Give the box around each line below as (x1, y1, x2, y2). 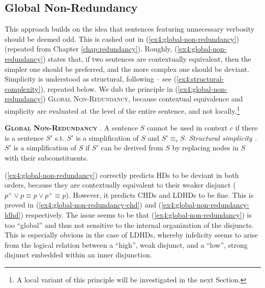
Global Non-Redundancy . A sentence (5, 122, 138, 133)
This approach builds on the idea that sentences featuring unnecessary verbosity (5, 23, 255, 34)
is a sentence (5, 132, 44, 143)
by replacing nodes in (172, 142, 239, 153)
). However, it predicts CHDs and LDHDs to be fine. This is (66, 189, 254, 200)
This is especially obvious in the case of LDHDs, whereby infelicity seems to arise (5, 229, 258, 240)
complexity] (5, 83, 41, 94)
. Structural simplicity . (184, 132, 257, 143)
